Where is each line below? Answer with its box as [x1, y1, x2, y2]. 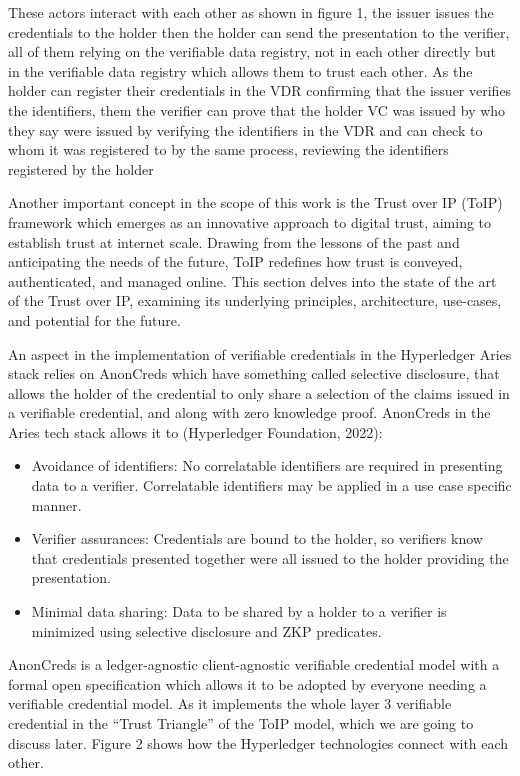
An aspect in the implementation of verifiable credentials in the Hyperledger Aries [8, 343, 512, 364]
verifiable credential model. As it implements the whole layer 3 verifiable [8, 693, 452, 714]
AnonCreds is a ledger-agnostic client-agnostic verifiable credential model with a [8, 654, 500, 675]
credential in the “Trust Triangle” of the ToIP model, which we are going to [8, 713, 474, 733]
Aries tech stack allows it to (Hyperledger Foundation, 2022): [8, 421, 383, 442]
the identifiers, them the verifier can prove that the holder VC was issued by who [8, 99, 506, 120]
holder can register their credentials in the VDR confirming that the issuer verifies [8, 80, 512, 101]
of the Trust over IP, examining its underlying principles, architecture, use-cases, [8, 290, 502, 311]
